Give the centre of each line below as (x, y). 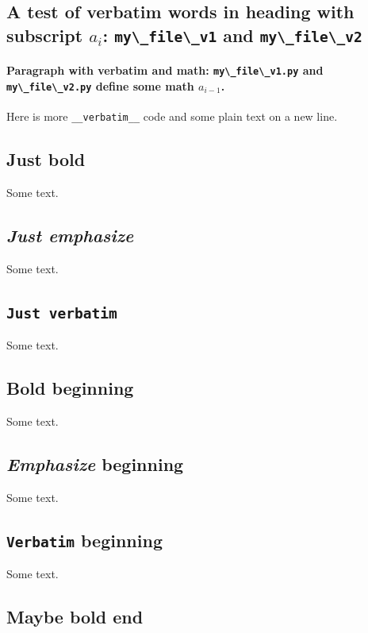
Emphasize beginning (95, 464)
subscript (45, 35)
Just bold (46, 159)
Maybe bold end (75, 617)
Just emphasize (70, 235)
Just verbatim (62, 313)
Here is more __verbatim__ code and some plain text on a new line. (172, 116)
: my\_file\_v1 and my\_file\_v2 (232, 35)
